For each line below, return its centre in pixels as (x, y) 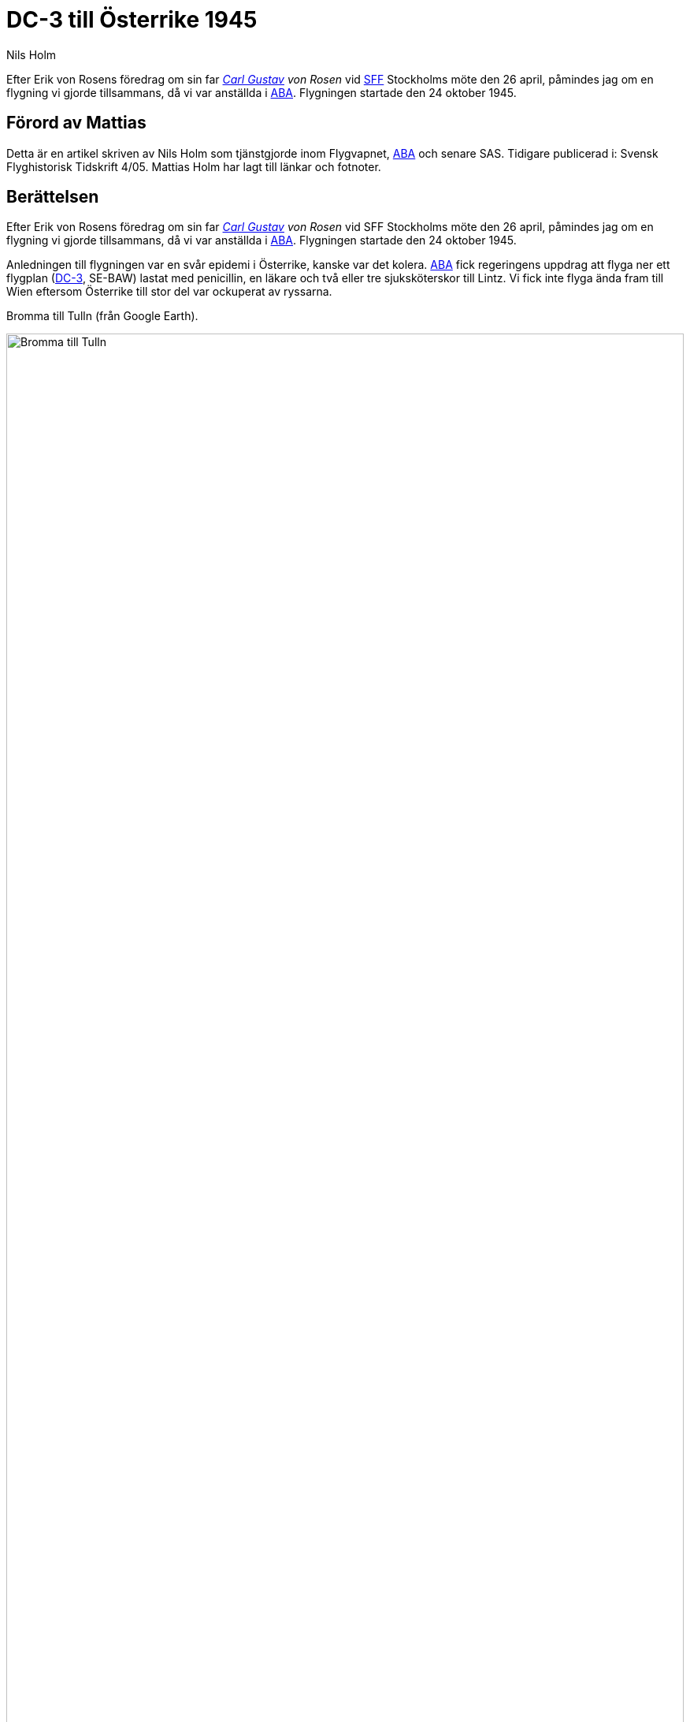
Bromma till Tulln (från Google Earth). (102, 316)
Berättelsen (53, 197)
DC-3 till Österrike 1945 (132, 20)
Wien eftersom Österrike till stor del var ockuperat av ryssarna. (169, 292)
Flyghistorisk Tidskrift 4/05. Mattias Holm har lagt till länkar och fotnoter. (194, 166)
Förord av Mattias (76, 123)
